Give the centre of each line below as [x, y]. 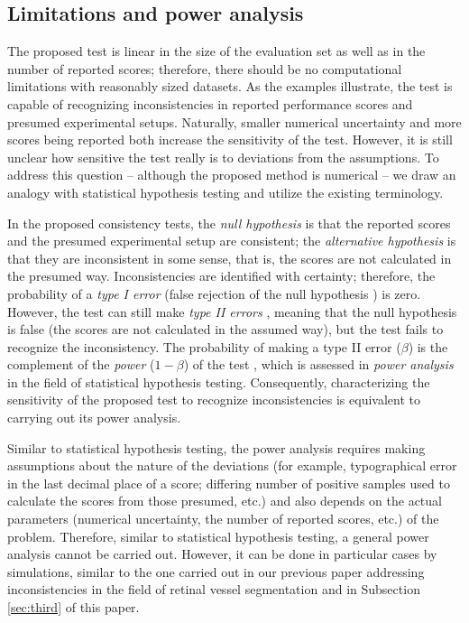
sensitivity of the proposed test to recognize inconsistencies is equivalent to [214, 400]
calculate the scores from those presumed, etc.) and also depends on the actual [225, 501]
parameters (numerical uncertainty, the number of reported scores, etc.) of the [223, 519]
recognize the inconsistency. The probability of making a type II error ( [204, 346]
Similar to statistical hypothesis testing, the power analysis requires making [216, 447]
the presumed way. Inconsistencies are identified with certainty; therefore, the [221, 276]
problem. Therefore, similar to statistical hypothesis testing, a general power [218, 536]
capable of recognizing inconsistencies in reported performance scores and [210, 103]
